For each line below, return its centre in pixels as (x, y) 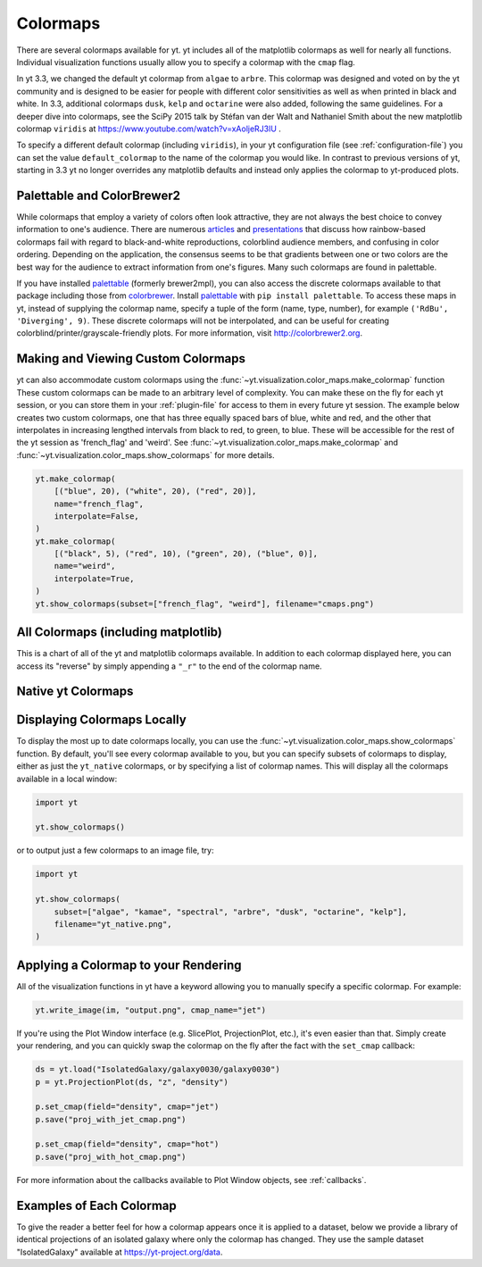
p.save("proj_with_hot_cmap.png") (111, 1157)
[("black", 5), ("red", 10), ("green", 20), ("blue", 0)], (186, 554)
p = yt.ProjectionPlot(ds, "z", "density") (132, 1082)
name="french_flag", (99, 504)
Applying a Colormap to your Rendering (129, 965)
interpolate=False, (97, 516)
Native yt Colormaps (75, 692)
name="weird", (85, 566)
